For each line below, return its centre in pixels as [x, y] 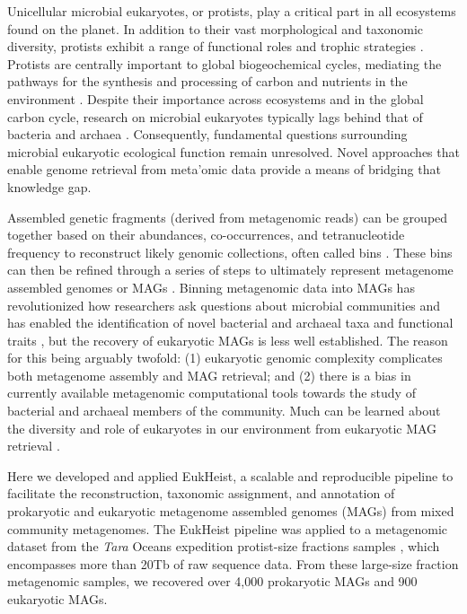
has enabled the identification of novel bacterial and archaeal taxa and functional [230, 323]
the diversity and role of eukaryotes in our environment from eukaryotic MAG [222, 428]
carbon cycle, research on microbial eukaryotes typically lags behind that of [215, 116]
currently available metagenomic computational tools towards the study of [211, 393]
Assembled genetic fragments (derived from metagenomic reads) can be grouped [228, 217]
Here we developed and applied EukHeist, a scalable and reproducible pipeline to [230, 475]
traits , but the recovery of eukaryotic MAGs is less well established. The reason [228, 340]
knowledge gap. [49, 186]
